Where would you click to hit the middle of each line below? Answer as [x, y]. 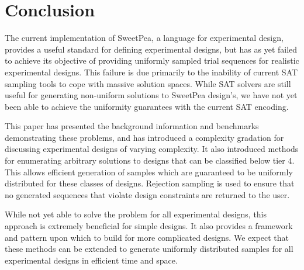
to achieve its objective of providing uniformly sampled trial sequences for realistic [152, 60]
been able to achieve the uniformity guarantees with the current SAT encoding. [147, 106]
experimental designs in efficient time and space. [91, 260]
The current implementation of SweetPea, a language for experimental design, [144, 38]
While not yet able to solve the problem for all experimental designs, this [136, 214]
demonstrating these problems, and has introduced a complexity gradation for [144, 137]
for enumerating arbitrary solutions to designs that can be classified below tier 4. [150, 160]
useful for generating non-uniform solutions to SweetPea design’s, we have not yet [151, 95]
